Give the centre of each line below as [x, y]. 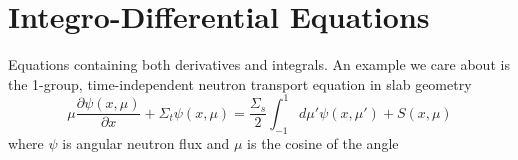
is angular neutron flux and [146, 142]
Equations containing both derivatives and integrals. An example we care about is [259, 64]
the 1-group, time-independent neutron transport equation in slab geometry [240, 83]
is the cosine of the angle [323, 142]
